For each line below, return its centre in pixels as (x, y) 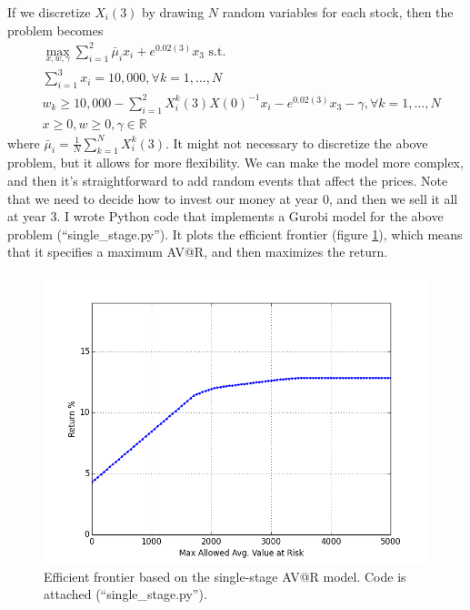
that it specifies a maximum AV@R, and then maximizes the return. (198, 252)
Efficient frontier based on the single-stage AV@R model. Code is (225, 576)
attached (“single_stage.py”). (125, 594)
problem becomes (55, 30)
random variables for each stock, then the (338, 12)
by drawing (173, 12)
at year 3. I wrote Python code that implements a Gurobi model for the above (225, 216)
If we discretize (49, 12)
